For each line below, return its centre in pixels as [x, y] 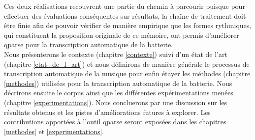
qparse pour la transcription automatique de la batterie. [88, 44]
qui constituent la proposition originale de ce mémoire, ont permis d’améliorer [122, 35]
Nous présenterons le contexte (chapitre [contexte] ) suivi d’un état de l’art [116, 54]
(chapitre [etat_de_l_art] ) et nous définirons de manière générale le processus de [127, 64]
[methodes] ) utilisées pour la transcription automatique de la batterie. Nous [118, 83]
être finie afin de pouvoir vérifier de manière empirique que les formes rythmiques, [128, 25]
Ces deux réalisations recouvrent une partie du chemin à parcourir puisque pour [125, 6]
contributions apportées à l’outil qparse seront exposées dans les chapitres [115, 122]
